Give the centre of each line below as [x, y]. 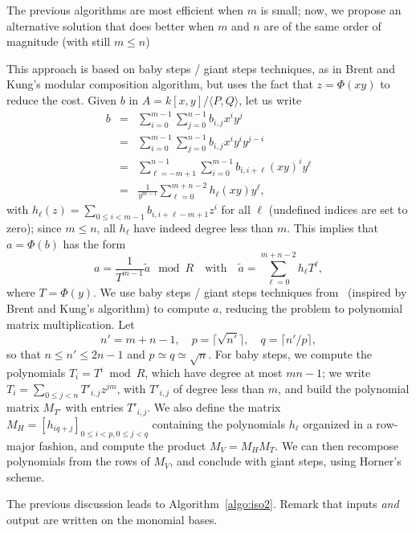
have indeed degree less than [204, 228]
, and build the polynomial [344, 388]
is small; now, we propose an [331, 10]
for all [236, 209]
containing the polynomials [218, 423]
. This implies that [332, 228]
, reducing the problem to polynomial [311, 307]
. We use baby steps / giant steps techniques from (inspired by [250, 292]
